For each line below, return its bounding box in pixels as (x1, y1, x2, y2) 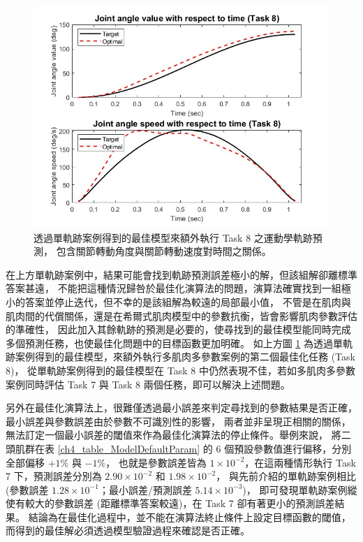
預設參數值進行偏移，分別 (234, 441, 352, 455)
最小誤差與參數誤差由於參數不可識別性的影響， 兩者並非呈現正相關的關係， (6, 413, 351, 428)
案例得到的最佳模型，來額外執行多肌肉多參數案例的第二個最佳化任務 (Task (15, 349, 355, 364)
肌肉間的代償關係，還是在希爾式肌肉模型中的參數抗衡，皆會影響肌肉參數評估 (6, 308, 357, 323)
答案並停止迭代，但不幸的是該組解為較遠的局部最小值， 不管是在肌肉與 (24, 294, 351, 309)
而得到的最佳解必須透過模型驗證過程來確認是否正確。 (6, 523, 250, 538)
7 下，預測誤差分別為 (6, 469, 102, 483)
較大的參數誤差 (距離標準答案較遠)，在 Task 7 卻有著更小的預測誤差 (24, 496, 335, 511)
